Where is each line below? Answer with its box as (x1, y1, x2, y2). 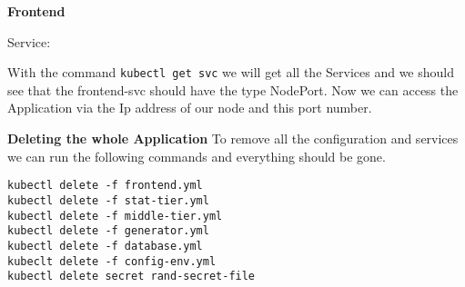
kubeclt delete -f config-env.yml (7, 254, 217, 268)
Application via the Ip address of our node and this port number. (7, 98, 372, 117)
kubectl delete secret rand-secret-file (7, 270, 256, 283)
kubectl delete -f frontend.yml (7, 179, 203, 193)
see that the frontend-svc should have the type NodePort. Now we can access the (7, 80, 459, 99)
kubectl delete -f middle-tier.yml (7, 209, 223, 223)
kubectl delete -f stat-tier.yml (7, 193, 209, 207)
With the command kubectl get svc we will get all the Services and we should (7, 63, 454, 82)
